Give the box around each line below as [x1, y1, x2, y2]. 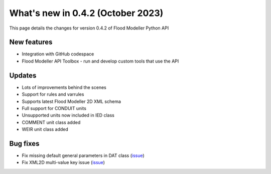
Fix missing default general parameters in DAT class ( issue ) [22, 152, 145, 158]
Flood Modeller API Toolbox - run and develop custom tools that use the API [22, 58, 179, 64]
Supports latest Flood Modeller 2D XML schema [22, 98, 121, 104]
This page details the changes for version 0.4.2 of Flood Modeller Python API [9, 25, 169, 31]
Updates [9, 71, 37, 79]
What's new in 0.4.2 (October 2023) [9, 7, 164, 18]
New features [9, 38, 53, 46]
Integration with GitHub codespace [22, 51, 94, 57]
